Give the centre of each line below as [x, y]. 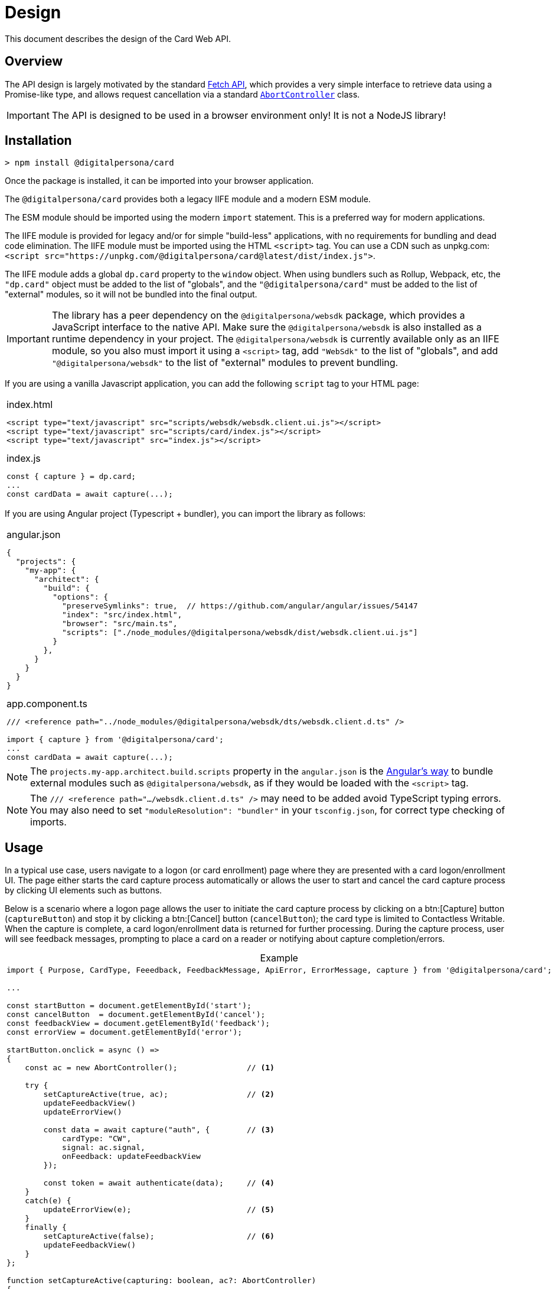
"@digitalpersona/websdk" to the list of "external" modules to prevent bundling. [225, 363]
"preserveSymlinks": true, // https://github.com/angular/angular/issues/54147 [240, 606]
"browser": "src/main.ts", [120, 624]
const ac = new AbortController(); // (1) [150, 1068]
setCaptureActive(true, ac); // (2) [159, 1094]
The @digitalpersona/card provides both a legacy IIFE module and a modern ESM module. [188, 199]
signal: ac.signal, [103, 1148]
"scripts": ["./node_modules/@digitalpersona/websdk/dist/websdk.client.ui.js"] [240, 633]
